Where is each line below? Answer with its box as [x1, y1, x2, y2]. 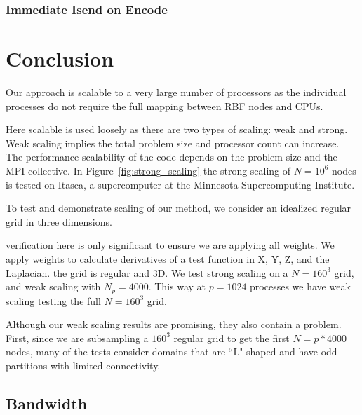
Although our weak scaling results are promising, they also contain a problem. [6, 317, 342, 332]
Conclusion [6, 44, 114, 73]
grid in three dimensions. [6, 214, 112, 229]
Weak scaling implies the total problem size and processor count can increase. [6, 135, 340, 150]
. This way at [148, 279, 206, 294]
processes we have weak [250, 279, 351, 294]
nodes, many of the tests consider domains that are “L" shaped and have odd [6, 344, 337, 359]
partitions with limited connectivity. [6, 358, 161, 372]
